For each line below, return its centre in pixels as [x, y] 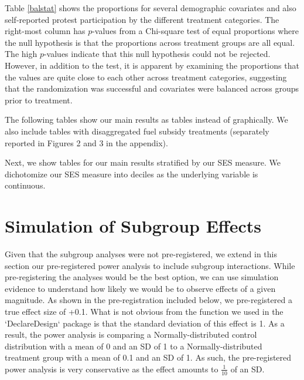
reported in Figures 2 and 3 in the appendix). [86, 142]
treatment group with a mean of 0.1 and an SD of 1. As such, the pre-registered [148, 357]
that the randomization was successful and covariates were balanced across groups [152, 88]
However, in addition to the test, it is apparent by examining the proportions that [152, 65]
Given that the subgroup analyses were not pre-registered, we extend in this [141, 254]
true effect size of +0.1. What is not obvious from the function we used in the [144, 311]
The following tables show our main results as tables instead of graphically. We [146, 120]
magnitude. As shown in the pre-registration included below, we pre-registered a [148, 300]
